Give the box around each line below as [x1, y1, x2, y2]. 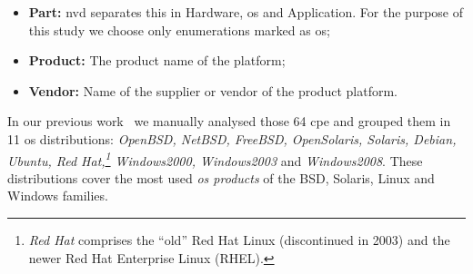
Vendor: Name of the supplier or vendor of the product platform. [28, 81, 398, 100]
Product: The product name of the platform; [28, 51, 286, 70]
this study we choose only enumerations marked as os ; [28, 20, 330, 39]
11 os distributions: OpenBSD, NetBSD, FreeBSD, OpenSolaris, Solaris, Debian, [7, 129, 457, 148]
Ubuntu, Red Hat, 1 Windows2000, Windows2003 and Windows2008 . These [7, 148, 423, 170]
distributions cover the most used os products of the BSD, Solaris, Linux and [7, 168, 435, 187]
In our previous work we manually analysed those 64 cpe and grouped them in [7, 112, 451, 131]
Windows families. [7, 186, 108, 205]
